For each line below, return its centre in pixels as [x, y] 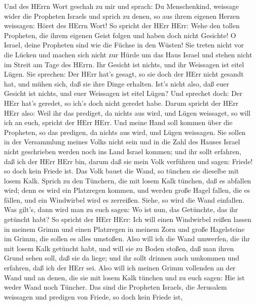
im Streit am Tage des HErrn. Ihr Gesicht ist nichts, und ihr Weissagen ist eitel [124, 64]
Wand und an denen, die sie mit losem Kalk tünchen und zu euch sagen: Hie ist [124, 277]
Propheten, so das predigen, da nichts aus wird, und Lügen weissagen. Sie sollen [125, 132]
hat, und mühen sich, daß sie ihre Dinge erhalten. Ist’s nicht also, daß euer [117, 83]
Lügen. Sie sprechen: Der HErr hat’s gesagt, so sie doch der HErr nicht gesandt [124, 74]
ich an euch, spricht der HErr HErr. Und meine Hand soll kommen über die [118, 122]
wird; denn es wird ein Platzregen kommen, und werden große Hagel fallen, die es [127, 190]
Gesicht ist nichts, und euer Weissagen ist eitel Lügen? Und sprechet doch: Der [123, 93]
